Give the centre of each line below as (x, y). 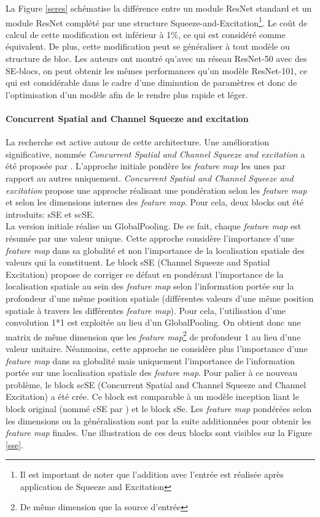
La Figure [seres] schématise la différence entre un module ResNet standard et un (159, 8)
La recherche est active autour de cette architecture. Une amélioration (138, 142)
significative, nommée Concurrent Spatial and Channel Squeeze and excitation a (155, 154)
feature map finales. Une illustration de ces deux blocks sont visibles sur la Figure (159, 433)
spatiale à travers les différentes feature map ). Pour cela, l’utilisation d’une (146, 310)
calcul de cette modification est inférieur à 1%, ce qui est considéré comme (146, 34)
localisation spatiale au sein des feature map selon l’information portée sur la (150, 286)
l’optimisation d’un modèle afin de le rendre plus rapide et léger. (127, 94)
